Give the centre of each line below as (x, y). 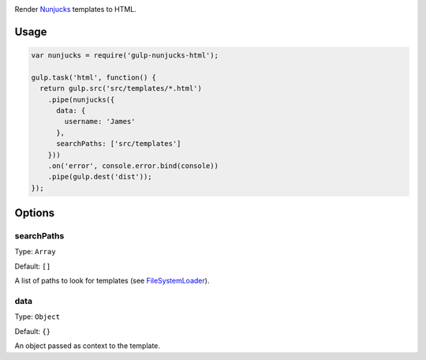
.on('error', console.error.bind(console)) (133, 165)
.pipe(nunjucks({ (81, 99)
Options (35, 213)
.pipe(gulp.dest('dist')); (100, 177)
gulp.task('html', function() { (94, 77)
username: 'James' (100, 122)
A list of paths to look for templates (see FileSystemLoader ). (112, 281)
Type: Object (37, 317)
